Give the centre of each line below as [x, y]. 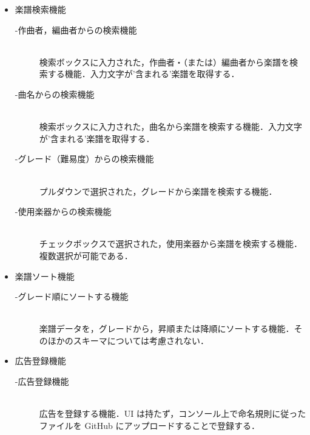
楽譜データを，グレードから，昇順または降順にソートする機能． [167, 329]
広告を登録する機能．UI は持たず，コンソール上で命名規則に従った [173, 413]
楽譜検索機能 [40, 9]
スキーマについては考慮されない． [141, 340]
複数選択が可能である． [86, 255]
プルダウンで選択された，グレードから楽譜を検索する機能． [158, 191]
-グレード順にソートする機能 [72, 296]
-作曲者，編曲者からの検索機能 [76, 29]
